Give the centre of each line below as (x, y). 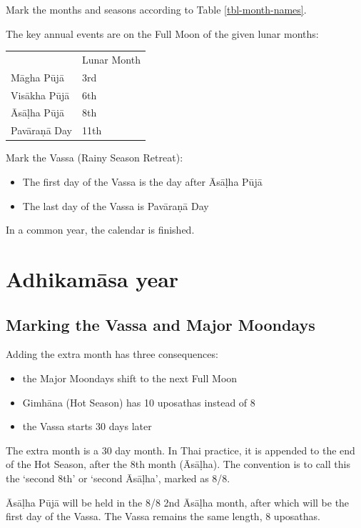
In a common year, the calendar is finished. (100, 230)
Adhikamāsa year (92, 278)
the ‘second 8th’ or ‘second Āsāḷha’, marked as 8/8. (118, 478)
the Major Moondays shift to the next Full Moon (130, 378)
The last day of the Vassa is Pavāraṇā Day (116, 205)
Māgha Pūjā (37, 77)
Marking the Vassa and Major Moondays (161, 324)
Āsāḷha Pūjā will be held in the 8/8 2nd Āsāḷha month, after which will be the (178, 502)
